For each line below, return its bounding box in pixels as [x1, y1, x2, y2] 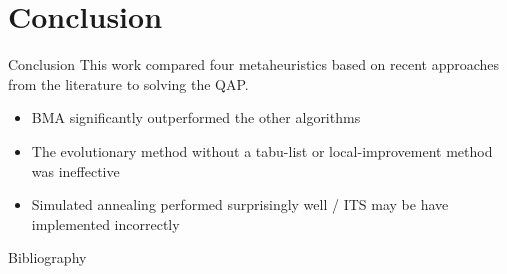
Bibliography [8, 247, 87, 268]
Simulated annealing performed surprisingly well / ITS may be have [31, 194, 449, 215]
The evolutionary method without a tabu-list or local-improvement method [31, 140, 493, 161]
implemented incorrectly [31, 213, 180, 234]
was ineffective [31, 160, 120, 181]
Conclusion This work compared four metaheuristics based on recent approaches [8, 54, 500, 75]
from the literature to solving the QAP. [8, 73, 249, 94]
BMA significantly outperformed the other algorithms [31, 107, 361, 128]
